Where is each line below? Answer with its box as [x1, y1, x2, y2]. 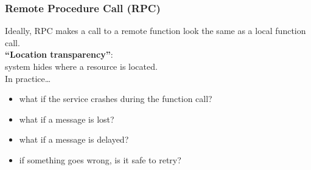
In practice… [5, 72, 51, 84]
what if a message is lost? [19, 112, 114, 125]
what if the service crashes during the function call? [19, 92, 212, 105]
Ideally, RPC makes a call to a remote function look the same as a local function [5, 24, 306, 37]
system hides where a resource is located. [5, 60, 158, 72]
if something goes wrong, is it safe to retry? [19, 153, 181, 166]
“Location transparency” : [5, 48, 113, 61]
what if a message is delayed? [19, 133, 129, 146]
